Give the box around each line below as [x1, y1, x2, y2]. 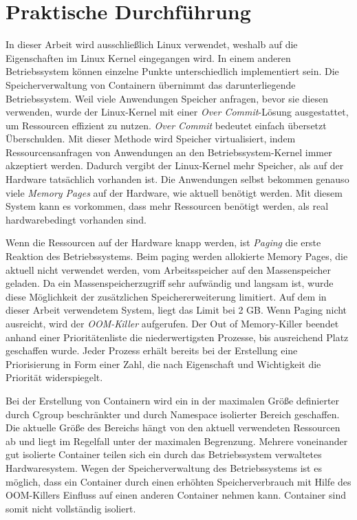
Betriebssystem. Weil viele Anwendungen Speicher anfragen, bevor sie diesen [6, 91, 328, 105]
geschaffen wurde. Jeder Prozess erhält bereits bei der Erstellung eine [6, 343, 298, 358]
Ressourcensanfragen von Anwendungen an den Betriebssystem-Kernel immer [6, 144, 332, 159]
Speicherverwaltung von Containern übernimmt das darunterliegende [6, 77, 296, 91]
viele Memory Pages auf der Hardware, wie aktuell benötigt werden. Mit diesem [6, 185, 343, 199]
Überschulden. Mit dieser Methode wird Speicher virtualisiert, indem [6, 131, 296, 146]
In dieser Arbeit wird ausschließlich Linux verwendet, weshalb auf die [6, 37, 298, 52]
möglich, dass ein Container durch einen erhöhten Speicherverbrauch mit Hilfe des [6, 474, 351, 488]
